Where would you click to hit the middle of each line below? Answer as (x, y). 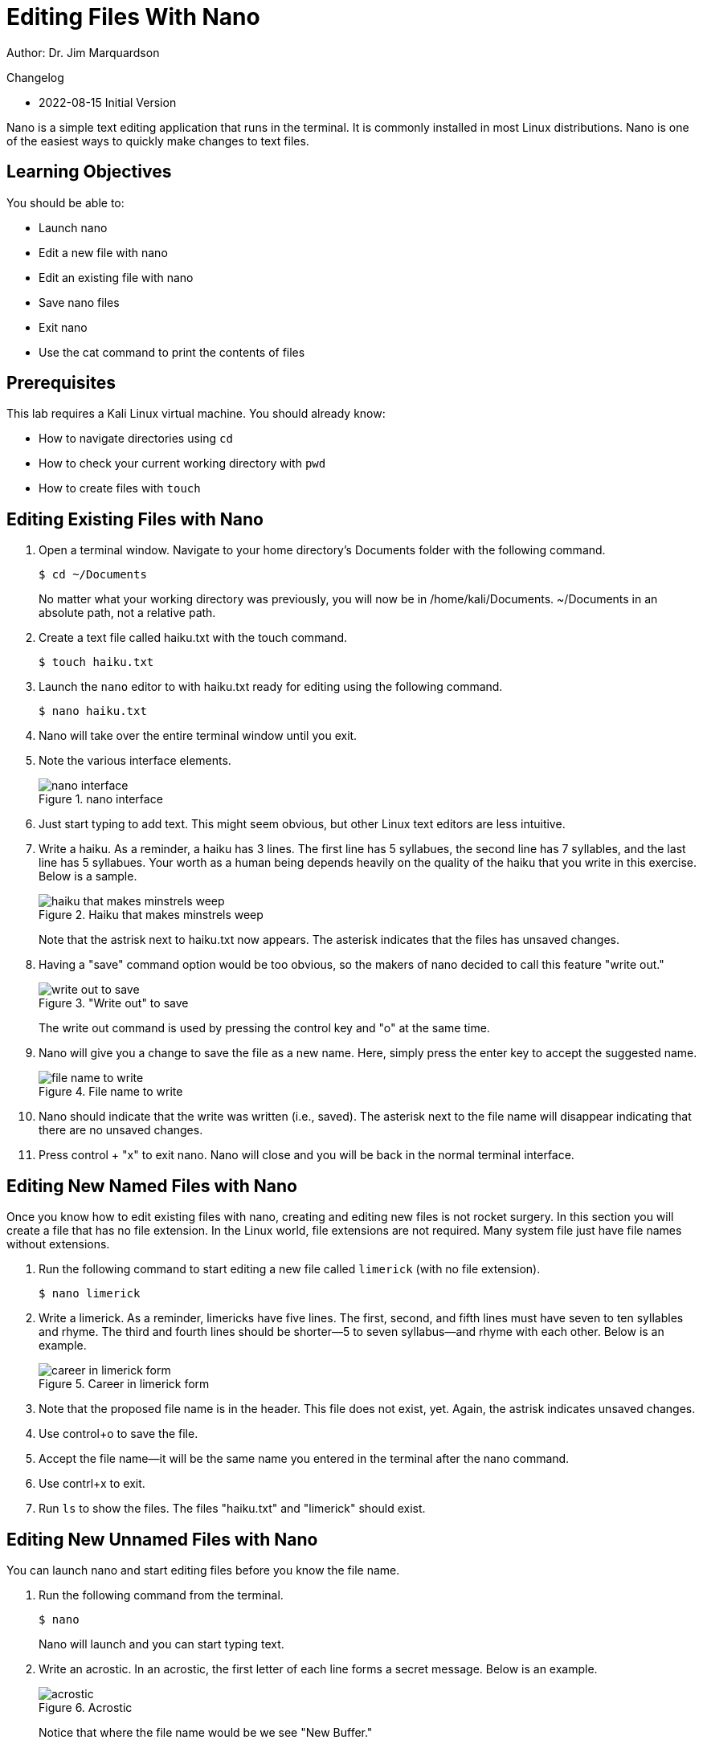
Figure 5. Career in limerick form (124, 1384)
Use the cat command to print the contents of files (172, 352)
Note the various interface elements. (135, 761)
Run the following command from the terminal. (161, 1595)
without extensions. (58, 1244)
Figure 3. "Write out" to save (114, 1003)
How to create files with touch (120, 488)
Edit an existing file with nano (116, 277)
